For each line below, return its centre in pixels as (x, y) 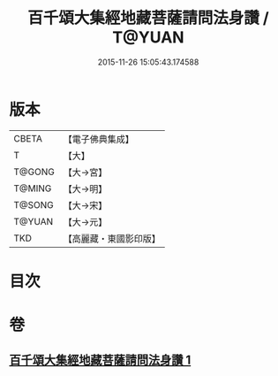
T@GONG (34, 172)
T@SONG (34, 204)
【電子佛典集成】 (98, 139)
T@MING (33, 188)
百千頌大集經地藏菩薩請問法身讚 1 (100, 361)
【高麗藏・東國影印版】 (112, 238)
